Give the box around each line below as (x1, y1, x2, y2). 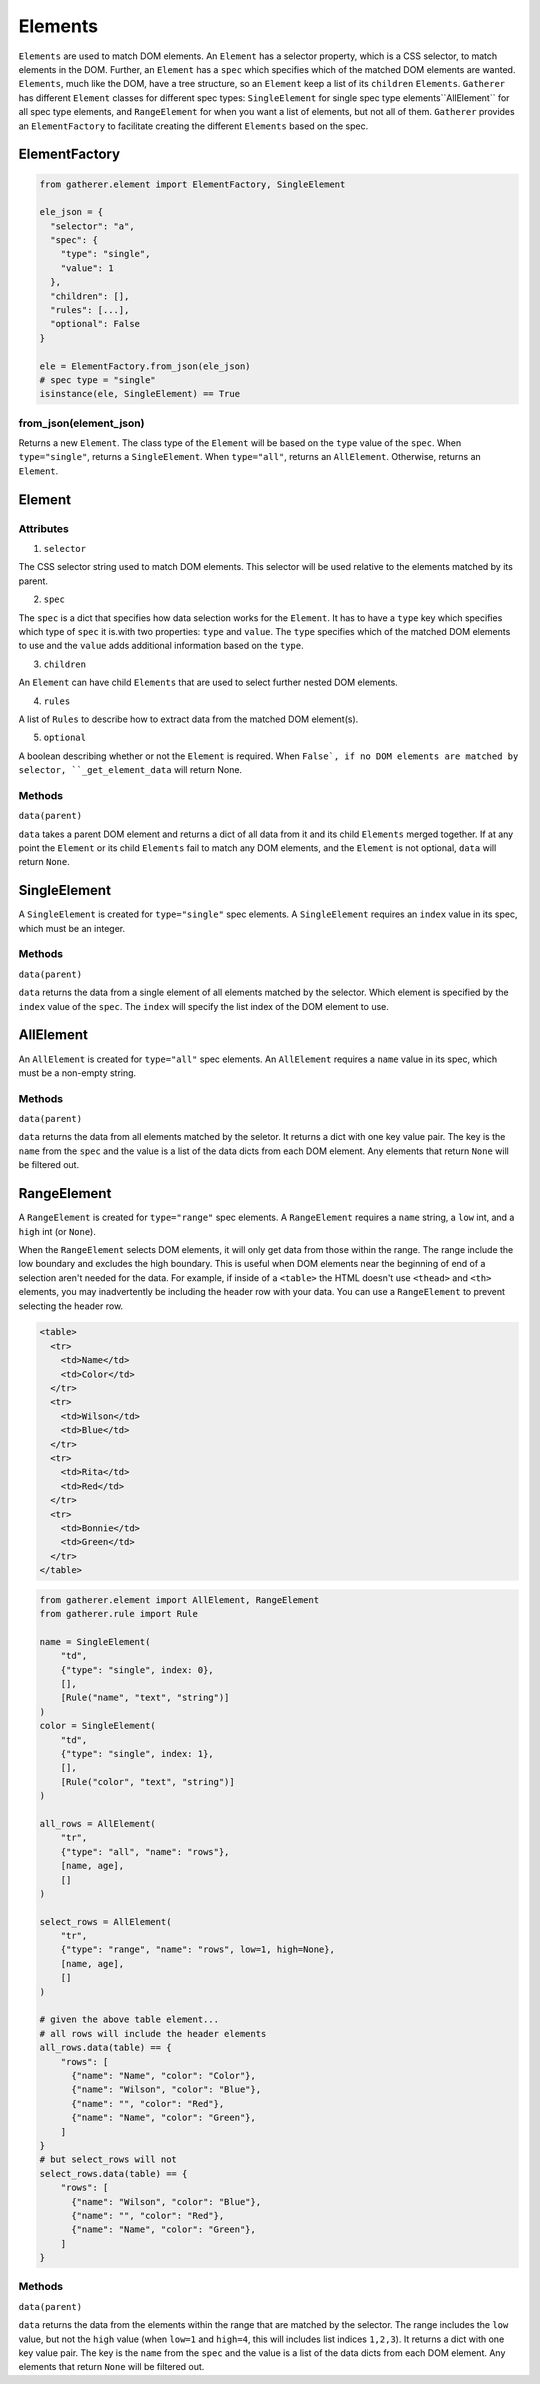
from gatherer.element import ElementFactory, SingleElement (39, 178, 346, 190)
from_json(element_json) (18, 416, 145, 430)
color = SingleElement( (39, 1720, 157, 1732)
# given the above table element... (39, 2014, 220, 2025)
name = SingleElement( (39, 1636, 151, 1647)
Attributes (18, 521, 69, 535)
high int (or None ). (18, 1225, 97, 1237)
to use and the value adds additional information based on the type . (18, 640, 304, 652)
